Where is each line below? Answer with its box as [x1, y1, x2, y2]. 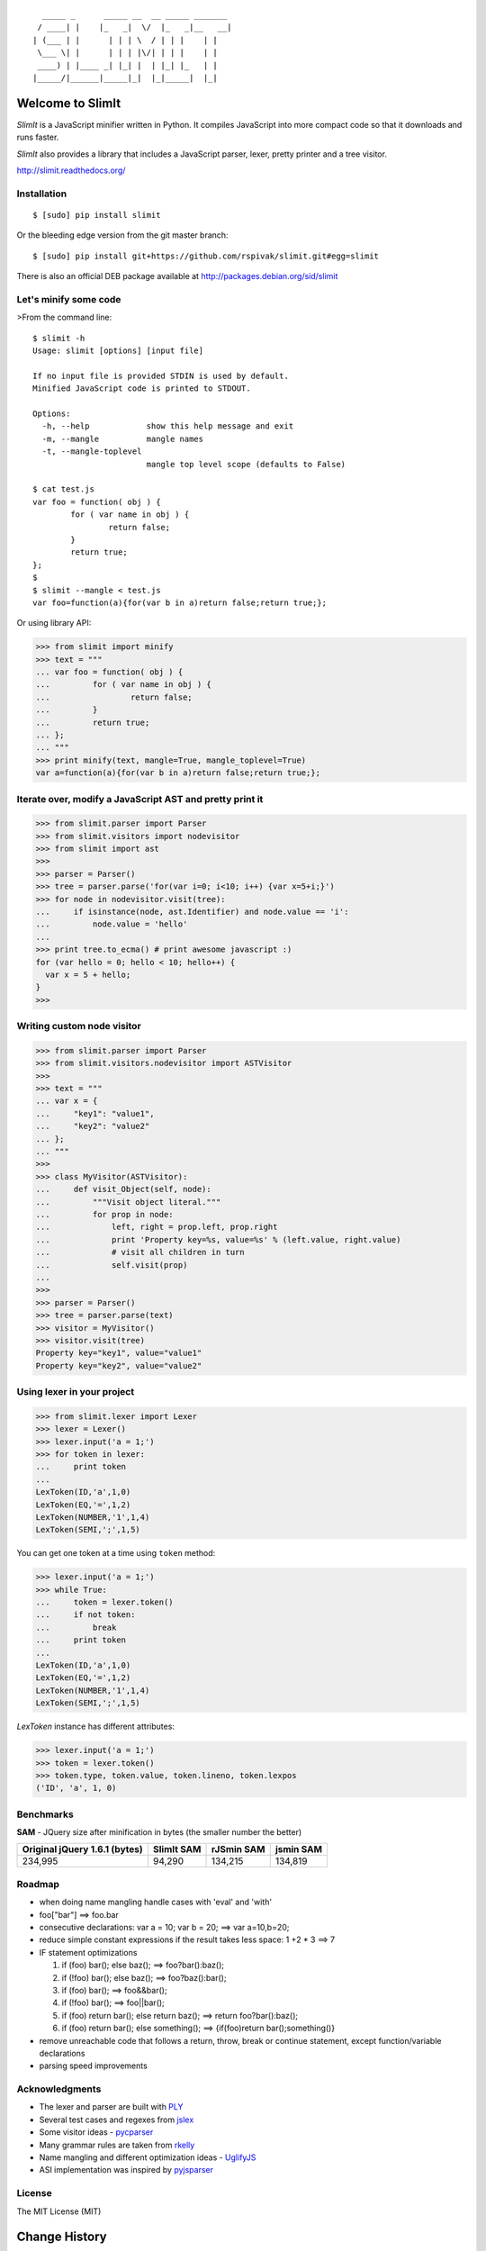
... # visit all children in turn [35, 1247, 245, 1258]
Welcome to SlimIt [16, 95, 121, 111]
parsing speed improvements [39, 2060, 148, 2071]
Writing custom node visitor [16, 1020, 141, 1033]
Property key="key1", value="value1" [35, 1348, 202, 1359]
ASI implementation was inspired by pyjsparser [39, 2165, 213, 2175]
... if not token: [35, 1610, 136, 1620]
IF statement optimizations [39, 1947, 138, 1957]
